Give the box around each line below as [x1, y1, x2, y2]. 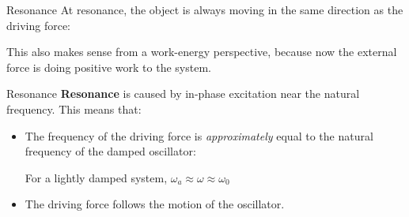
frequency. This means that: [6, 100, 142, 117]
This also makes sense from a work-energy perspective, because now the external [6, 43, 397, 60]
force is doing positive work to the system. [6, 58, 211, 75]
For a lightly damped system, [25, 169, 168, 185]
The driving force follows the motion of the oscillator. [25, 196, 285, 212]
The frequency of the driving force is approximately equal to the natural [25, 127, 373, 144]
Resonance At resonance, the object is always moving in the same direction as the [6, 2, 403, 17]
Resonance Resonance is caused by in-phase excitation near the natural [6, 85, 360, 102]
